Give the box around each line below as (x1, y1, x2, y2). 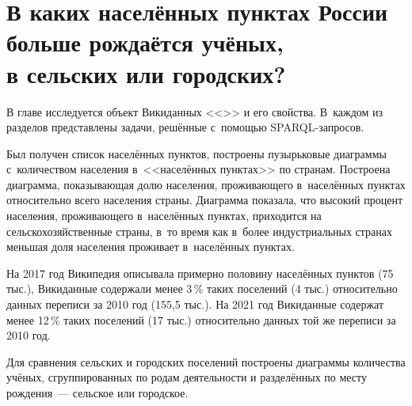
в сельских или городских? (6, 57, 286, 89)
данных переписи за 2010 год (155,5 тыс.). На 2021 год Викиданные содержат (6, 296, 384, 313)
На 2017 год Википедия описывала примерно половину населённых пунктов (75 (6, 264, 394, 281)
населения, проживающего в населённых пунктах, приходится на (6, 207, 322, 224)
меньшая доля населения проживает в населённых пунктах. (6, 238, 295, 255)
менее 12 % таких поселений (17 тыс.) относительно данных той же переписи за (6, 311, 396, 328)
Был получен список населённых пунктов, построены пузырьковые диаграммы (6, 145, 387, 161)
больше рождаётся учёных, (6, 26, 284, 59)
